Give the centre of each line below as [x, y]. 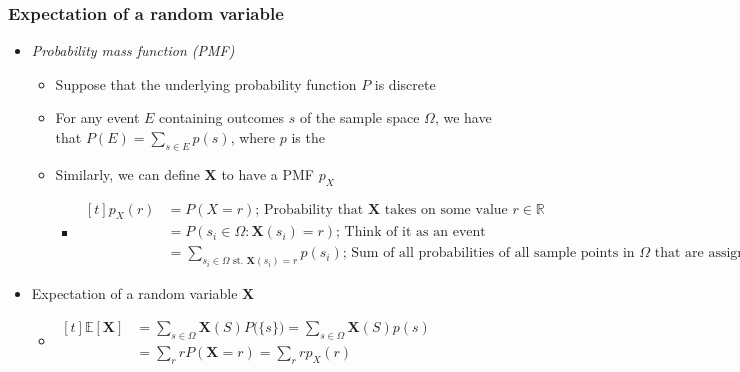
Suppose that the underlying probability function [206, 83]
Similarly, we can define [127, 173]
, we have [463, 117]
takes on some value [446, 209]
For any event [97, 117]
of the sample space [359, 117]
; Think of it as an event [411, 232]
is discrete [405, 83]
